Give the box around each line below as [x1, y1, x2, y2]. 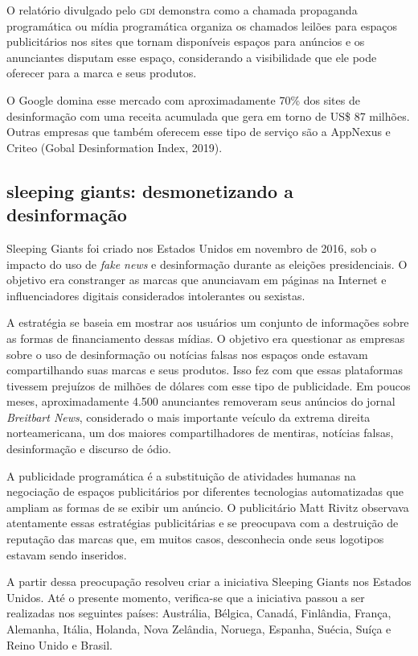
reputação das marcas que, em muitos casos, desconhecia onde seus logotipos [6, 530, 384, 547]
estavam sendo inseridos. [6, 546, 127, 563]
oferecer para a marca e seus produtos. [6, 64, 197, 81]
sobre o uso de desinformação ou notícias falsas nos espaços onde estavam [6, 345, 368, 362]
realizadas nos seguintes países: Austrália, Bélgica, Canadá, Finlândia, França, [6, 604, 391, 621]
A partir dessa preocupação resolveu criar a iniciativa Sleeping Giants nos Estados [6, 573, 412, 590]
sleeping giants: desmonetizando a [6, 178, 293, 203]
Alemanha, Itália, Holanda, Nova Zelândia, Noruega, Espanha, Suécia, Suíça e [6, 621, 391, 637]
